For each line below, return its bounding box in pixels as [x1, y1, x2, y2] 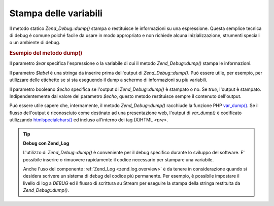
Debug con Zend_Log [23, 140, 70, 146]
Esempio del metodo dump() [9, 50, 83, 57]
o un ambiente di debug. [9, 40, 60, 46]
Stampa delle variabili [9, 8, 102, 19]
